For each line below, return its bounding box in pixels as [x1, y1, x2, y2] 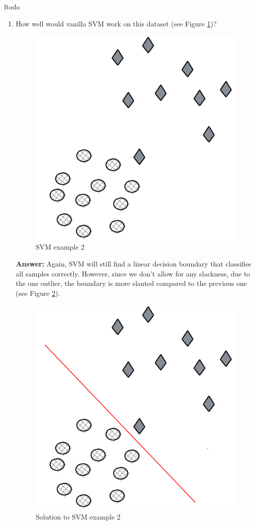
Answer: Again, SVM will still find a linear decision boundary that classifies [15, 259, 252, 268]
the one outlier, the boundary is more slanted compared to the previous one [15, 278, 247, 288]
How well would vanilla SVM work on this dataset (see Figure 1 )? [15, 18, 217, 28]
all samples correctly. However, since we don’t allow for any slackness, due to [15, 268, 251, 278]
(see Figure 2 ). [15, 287, 60, 298]
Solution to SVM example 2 [35, 511, 121, 522]
